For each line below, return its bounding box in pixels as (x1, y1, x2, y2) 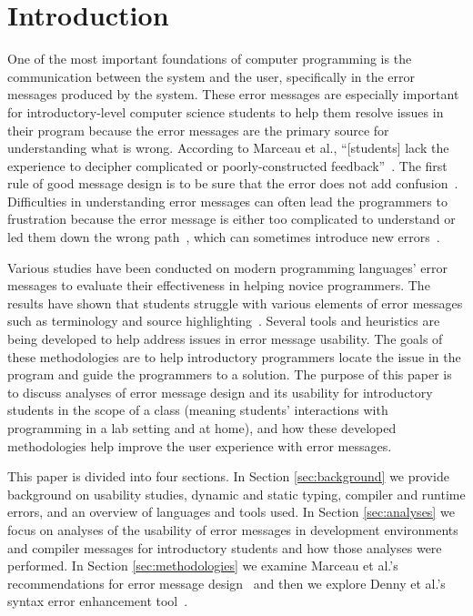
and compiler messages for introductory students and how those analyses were (7, 538, 442, 557)
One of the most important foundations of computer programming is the (7, 49, 412, 68)
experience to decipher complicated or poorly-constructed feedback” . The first (7, 156, 448, 175)
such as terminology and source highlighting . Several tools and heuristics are (7, 311, 440, 330)
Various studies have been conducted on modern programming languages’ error (7, 258, 448, 277)
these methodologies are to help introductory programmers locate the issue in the (7, 347, 461, 366)
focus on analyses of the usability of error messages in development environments (7, 520, 458, 539)
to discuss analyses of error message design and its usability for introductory (7, 382, 433, 401)
